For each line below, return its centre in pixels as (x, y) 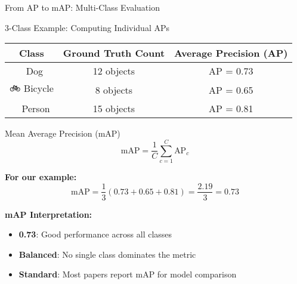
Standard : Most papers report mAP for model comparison (128, 274)
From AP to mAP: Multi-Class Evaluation (82, 7)
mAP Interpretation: (49, 214)
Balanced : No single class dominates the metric (107, 254)
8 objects (114, 89)
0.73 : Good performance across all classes (95, 234)
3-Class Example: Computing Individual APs (87, 27)
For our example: (41, 176)
